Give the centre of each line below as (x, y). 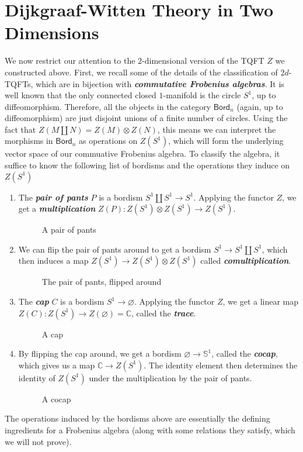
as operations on (108, 141)
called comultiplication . (246, 260)
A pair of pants (69, 230)
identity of (37, 377)
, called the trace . (164, 313)
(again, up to (260, 106)
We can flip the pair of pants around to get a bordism (115, 249)
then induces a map (53, 260)
